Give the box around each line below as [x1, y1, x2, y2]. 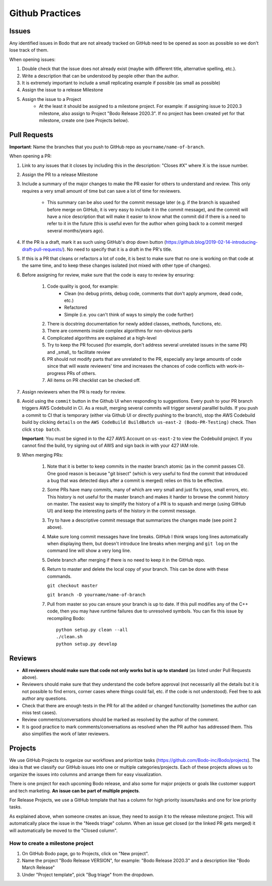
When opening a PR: [9, 153, 52, 159]
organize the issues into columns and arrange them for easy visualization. [9, 771, 163, 777]
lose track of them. [9, 47, 49, 53]
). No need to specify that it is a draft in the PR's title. [62, 246, 172, 252]
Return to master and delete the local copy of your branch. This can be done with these [47, 566, 229, 572]
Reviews [9, 654, 37, 662]
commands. [47, 573, 72, 579]
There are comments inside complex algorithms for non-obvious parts [47, 328, 192, 334]
